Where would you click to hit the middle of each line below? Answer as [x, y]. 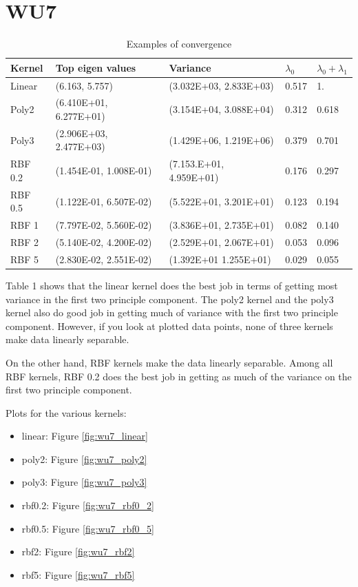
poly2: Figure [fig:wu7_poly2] [84, 459]
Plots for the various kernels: [66, 412]
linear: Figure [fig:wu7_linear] [85, 436]
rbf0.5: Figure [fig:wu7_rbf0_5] [88, 528]
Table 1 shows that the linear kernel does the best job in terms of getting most [172, 285]
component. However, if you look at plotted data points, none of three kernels [169, 326]
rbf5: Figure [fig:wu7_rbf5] [78, 574]
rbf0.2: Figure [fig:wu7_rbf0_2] [88, 505]
